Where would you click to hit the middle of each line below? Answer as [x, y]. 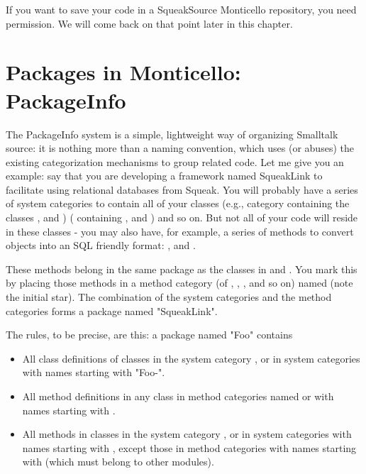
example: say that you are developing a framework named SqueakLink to [164, 176]
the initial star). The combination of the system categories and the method [169, 297]
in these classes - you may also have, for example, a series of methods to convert [180, 231]
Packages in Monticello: [123, 72]
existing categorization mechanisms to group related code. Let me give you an [175, 161]
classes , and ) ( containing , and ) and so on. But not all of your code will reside [182, 217]
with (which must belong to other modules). [118, 462]
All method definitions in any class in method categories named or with [178, 396]
